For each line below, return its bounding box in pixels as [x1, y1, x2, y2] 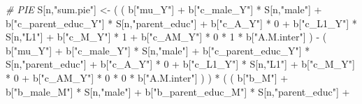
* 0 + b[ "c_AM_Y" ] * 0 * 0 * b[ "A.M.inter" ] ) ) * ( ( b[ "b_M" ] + [6, 70, 289, 84]
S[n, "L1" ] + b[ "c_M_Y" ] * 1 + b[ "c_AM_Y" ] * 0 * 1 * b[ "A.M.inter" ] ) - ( [6, 29, 327, 44]
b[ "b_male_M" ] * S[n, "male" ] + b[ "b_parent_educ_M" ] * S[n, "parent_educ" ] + [6, 84, 350, 98]
